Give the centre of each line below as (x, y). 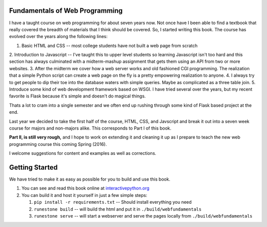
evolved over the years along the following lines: (58, 37)
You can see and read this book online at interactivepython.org (86, 188)
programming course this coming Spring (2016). (58, 144)
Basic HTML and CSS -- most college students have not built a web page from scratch (110, 45)
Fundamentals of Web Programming (66, 11)
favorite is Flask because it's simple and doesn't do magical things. (77, 96)
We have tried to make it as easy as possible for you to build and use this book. (90, 179)
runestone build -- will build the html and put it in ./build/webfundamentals (118, 209)
